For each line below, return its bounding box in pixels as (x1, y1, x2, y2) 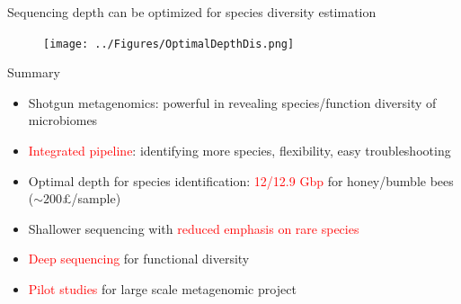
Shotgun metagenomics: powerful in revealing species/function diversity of (28, 93, 437, 112)
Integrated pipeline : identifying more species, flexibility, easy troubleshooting (28, 141, 451, 160)
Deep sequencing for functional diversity (28, 249, 250, 268)
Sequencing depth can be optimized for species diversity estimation (7, 3, 377, 21)
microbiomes (28, 111, 98, 130)
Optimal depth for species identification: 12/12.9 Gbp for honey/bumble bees (28, 171, 454, 190)
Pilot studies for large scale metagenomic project (28, 280, 297, 298)
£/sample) (62, 189, 121, 208)
